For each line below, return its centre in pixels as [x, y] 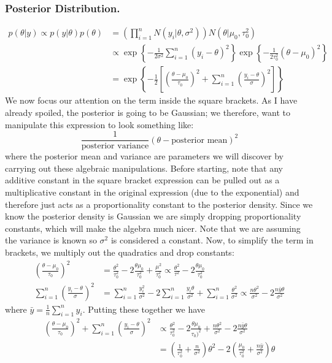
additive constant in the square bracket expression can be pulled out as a [142, 180]
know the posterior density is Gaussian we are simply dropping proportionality [153, 216]
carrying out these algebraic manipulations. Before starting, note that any [144, 168]
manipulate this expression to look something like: [99, 124]
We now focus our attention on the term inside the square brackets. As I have [151, 100]
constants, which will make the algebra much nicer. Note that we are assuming [153, 228]
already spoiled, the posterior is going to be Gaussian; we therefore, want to [148, 112]
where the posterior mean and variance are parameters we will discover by [144, 156]
